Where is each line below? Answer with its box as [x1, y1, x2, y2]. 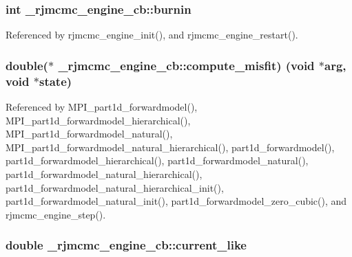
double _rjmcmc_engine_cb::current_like [6, 236, 247, 254]
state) [39, 72, 72, 89]
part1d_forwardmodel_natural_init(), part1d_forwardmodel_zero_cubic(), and [6, 194, 347, 208]
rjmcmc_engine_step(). [6, 207, 106, 221]
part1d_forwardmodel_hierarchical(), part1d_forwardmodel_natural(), [6, 153, 309, 168]
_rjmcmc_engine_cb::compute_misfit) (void [58, 56, 315, 74]
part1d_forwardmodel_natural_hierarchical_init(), [6, 180, 224, 194]
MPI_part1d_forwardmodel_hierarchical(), [6, 113, 191, 127]
